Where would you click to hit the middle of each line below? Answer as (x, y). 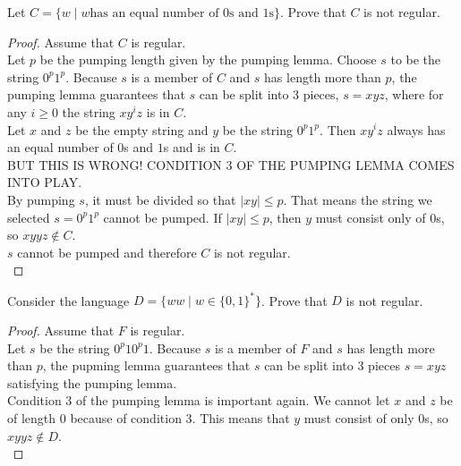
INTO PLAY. (45, 182)
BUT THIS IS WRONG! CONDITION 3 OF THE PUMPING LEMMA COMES (231, 164)
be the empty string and (142, 129)
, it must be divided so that (160, 199)
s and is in (192, 147)
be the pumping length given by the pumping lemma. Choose (208, 59)
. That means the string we (358, 199)
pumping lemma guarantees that (96, 94)
